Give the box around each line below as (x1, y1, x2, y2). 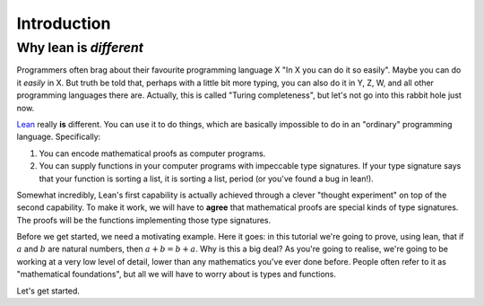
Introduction (16, 13, 111, 33)
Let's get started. (16, 285, 81, 296)
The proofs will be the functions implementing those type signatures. (16, 214, 272, 225)
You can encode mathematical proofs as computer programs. (39, 148, 266, 159)
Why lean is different (16, 39, 143, 56)
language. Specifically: (16, 131, 101, 143)
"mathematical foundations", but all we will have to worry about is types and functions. (16, 269, 336, 280)
